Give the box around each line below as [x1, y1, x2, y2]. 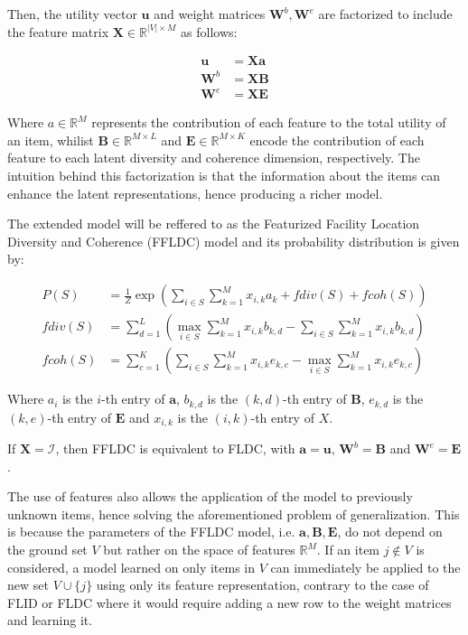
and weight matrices [154, 5, 266, 23]
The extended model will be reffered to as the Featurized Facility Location [7, 214, 420, 233]
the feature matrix [7, 22, 109, 41]
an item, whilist [7, 130, 94, 149]
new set [7, 575, 49, 594]
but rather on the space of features [103, 540, 295, 558]
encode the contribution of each [249, 130, 425, 149]
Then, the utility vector [7, 5, 137, 23]
